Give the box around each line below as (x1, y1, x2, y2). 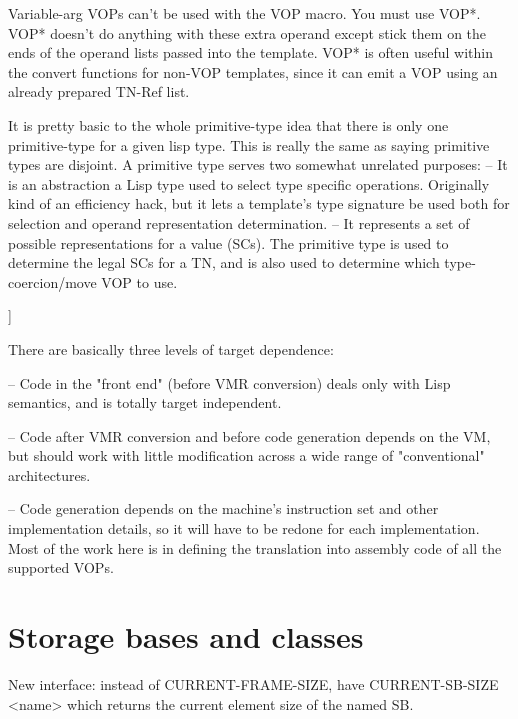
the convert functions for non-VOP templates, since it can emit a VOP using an (8, 61, 498, 82)
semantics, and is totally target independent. (8, 392, 282, 413)
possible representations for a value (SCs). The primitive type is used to (8, 232, 449, 253)
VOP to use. (101, 271, 178, 292)
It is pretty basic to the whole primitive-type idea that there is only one (8, 114, 449, 135)
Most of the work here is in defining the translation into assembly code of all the (8, 537, 502, 558)
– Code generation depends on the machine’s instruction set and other (8, 498, 439, 519)
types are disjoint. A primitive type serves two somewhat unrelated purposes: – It (8, 154, 508, 175)
